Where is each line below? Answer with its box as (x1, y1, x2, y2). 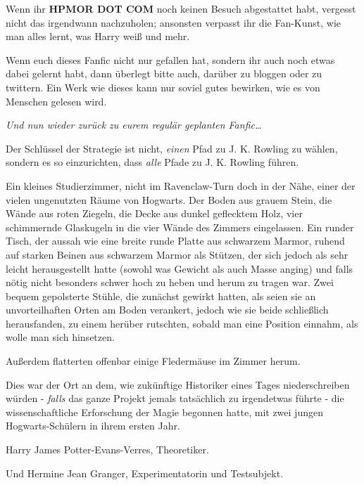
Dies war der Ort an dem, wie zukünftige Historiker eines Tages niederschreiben (6, 377, 350, 392)
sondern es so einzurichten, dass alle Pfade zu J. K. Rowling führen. (6, 155, 299, 169)
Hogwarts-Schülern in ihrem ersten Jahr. (6, 418, 180, 433)
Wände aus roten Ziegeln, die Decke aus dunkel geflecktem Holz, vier (6, 206, 303, 221)
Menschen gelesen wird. (6, 93, 107, 108)
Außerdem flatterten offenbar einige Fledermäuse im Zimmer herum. (6, 354, 301, 368)
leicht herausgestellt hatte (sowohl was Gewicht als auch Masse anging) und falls (6, 261, 353, 276)
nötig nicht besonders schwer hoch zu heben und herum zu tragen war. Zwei (6, 275, 334, 290)
